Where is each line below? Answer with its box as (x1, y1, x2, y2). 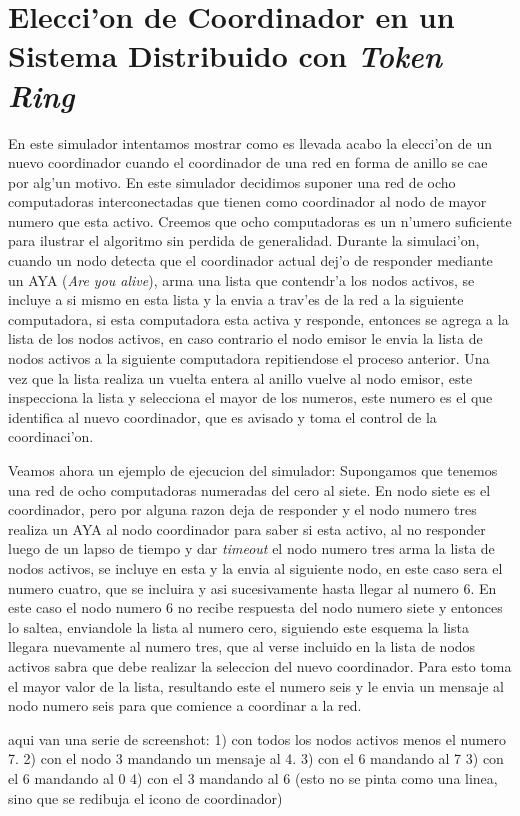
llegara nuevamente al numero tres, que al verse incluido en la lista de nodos (8, 636, 476, 657)
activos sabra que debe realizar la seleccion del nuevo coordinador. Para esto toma (8, 655, 512, 676)
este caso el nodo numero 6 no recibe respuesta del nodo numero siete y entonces (8, 597, 503, 618)
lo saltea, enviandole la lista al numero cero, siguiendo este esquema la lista (8, 616, 469, 637)
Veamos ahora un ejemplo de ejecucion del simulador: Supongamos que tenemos (8, 460, 498, 480)
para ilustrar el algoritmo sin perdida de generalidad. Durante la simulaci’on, (8, 230, 480, 251)
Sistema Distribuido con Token (8, 35, 442, 77)
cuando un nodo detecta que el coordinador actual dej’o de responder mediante (8, 250, 493, 271)
